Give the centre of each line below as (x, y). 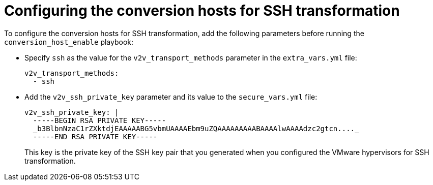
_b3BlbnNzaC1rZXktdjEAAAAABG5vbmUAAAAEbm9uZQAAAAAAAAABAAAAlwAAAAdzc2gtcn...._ (196, 128)
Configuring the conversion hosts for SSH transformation (202, 11)
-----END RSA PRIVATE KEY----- (95, 136)
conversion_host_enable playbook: (69, 42)
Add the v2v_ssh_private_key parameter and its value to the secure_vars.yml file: (171, 97)
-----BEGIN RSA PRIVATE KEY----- (99, 120)
